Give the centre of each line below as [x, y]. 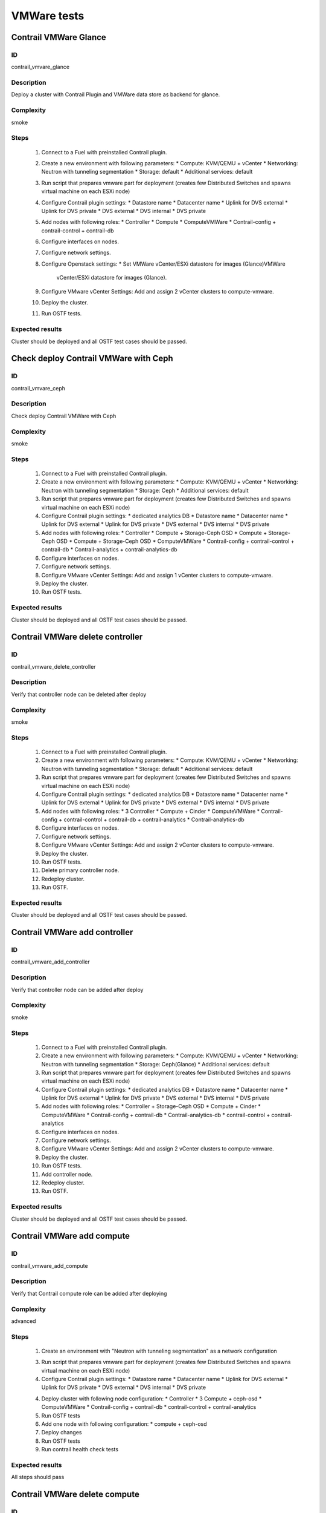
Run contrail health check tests [80, 1449]
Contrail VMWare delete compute [75, 1495]
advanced [24, 1321]
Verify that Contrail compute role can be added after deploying [89, 1293]
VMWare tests [48, 16]
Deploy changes [62, 1433]
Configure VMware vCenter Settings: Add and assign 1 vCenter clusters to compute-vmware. [157, 575]
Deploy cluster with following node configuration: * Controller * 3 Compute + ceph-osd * [152, 1399]
